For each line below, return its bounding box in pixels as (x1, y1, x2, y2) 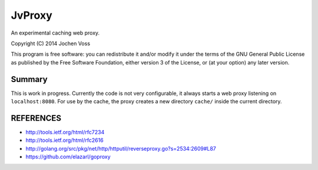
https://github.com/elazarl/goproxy (25, 153, 111, 161)
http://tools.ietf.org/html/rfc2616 (25, 137, 104, 144)
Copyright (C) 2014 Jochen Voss (11, 40, 91, 47)
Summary (11, 74, 48, 84)
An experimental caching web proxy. (11, 29, 100, 36)
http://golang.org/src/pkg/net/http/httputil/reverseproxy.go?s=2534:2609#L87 (25, 145, 216, 152)
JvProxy (11, 9, 52, 22)
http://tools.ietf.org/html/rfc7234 (25, 128, 105, 135)
